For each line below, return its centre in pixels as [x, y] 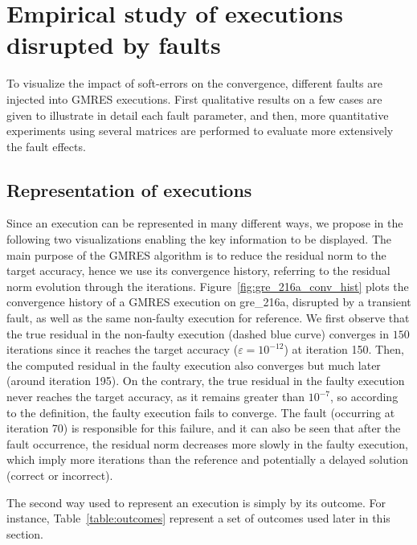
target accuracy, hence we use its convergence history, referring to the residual [198, 270]
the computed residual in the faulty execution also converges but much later [194, 365]
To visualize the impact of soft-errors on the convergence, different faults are [194, 83]
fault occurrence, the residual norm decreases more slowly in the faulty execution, [207, 443]
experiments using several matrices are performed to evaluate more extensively [200, 131]
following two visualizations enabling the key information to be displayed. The [199, 239]
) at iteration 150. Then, [344, 349]
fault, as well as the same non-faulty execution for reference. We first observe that [208, 318]
